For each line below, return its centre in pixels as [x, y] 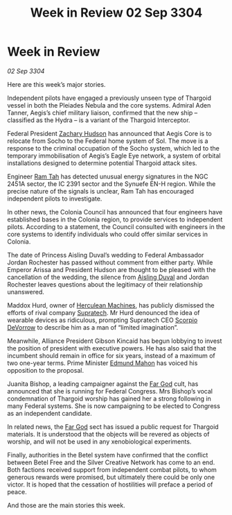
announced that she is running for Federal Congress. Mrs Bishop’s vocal [110, 391]
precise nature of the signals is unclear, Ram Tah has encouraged [100, 191]
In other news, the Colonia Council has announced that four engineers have [115, 212]
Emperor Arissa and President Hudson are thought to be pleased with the [111, 269]
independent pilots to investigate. [55, 199]
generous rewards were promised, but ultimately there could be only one [111, 477]
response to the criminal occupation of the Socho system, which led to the [113, 148]
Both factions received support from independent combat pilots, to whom [112, 469]
